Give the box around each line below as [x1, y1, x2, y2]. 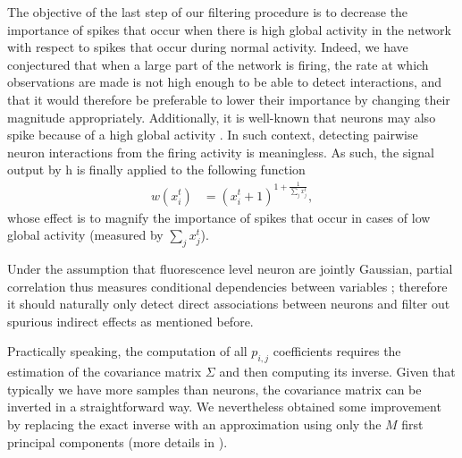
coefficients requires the [273, 342, 401, 360]
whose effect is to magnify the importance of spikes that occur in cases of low [7, 208, 431, 226]
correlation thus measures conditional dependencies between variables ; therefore [7, 276, 448, 295]
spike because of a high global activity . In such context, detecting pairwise [7, 125, 418, 144]
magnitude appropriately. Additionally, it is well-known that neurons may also [7, 107, 436, 126]
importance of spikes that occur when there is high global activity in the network [7, 20, 451, 38]
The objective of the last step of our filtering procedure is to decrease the [7, 3, 408, 21]
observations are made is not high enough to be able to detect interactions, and [7, 72, 442, 91]
